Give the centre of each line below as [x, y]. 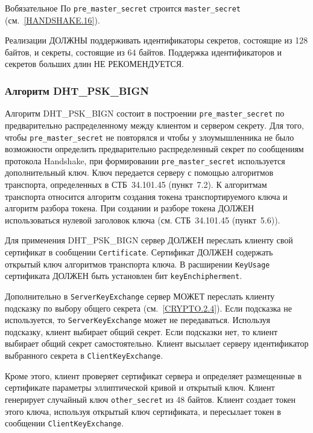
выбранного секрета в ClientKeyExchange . [84, 355]
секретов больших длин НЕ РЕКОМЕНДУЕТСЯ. [94, 64]
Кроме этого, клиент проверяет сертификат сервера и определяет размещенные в [153, 375]
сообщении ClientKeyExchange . [65, 423]
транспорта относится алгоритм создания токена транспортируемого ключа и [146, 196]
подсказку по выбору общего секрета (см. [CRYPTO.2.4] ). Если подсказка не [148, 308]
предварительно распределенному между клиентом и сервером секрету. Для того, [154, 125]
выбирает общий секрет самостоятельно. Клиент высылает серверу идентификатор [157, 343]
